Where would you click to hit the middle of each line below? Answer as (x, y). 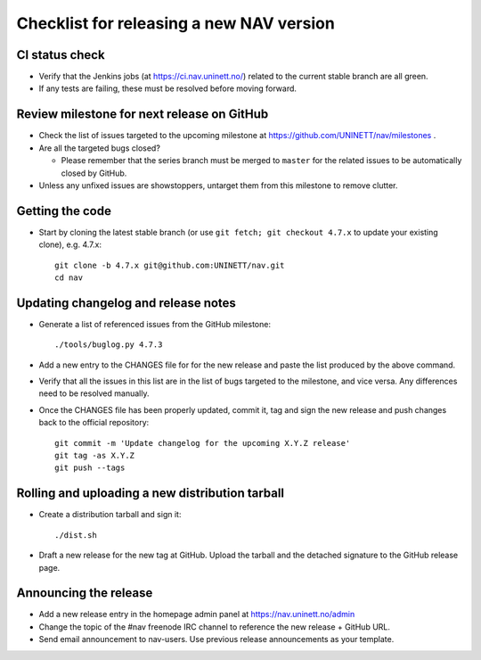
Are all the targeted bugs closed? (99, 148)
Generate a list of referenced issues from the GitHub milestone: (155, 324)
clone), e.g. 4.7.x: (70, 244)
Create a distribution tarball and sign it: (110, 515)
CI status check (61, 55)
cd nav (69, 278)
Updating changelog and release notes (126, 303)
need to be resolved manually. (94, 393)
